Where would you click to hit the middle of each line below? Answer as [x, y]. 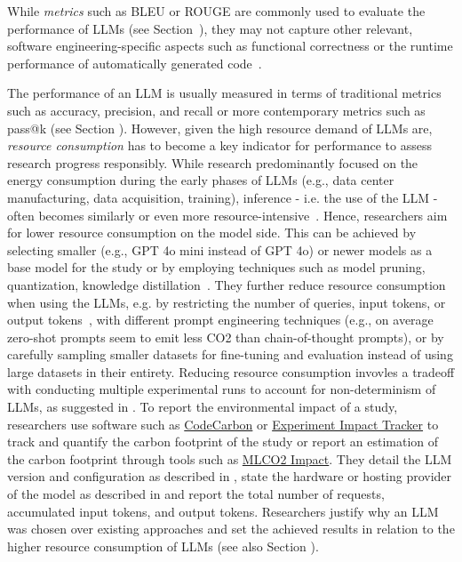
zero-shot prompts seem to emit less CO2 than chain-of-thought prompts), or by [226, 337]
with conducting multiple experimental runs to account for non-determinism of [222, 389]
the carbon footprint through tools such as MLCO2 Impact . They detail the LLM [230, 458]
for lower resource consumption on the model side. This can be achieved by [212, 233]
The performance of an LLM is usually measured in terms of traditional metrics [224, 93]
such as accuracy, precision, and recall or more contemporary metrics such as [216, 110]
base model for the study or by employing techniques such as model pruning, [216, 267]
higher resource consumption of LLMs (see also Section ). [163, 546]
